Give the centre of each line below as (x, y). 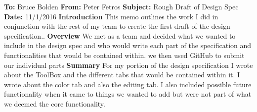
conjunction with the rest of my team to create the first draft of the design (117, 26)
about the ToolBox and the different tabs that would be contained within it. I (122, 75)
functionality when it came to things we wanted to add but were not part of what (128, 94)
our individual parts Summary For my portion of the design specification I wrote (128, 65)
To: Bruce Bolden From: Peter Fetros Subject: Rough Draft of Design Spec (121, 6)
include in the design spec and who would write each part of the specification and (128, 45)
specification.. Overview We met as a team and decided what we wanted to (120, 35)
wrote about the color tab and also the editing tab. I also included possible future (128, 84)
